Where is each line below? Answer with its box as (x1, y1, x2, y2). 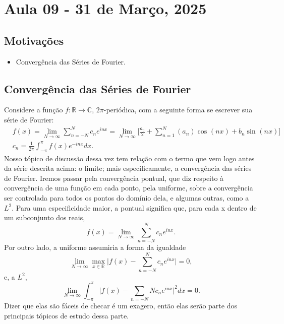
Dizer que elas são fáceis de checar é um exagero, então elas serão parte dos (4, 300, 237, 311)
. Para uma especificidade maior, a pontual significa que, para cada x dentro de (12, 202, 257, 213)
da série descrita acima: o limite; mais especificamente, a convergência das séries (4, 163, 252, 173)
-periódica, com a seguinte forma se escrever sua (103, 104, 253, 115)
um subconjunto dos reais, (4, 212, 85, 223)
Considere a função (4, 104, 63, 115)
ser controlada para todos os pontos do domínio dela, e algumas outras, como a (4, 192, 249, 203)
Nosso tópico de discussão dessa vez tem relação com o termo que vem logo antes (4, 153, 255, 163)
